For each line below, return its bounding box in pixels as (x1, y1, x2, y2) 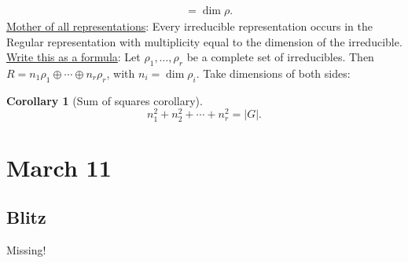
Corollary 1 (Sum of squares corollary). (6, 92, 203, 108)
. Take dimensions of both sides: (196, 65, 351, 82)
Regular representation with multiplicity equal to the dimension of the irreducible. (6, 33, 402, 49)
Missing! (6, 242, 46, 258)
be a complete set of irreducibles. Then (186, 49, 374, 65)
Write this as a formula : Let (6, 49, 141, 65)
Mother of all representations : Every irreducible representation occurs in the (6, 18, 373, 35)
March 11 (6, 151, 112, 183)
